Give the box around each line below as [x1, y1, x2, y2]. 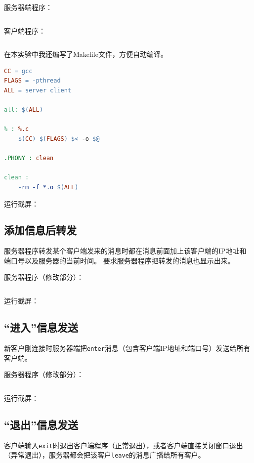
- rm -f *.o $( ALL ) [18, 183, 79, 191]
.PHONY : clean [4, 155, 54, 162]
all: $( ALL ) [4, 106, 43, 114]
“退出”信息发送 [4, 417, 78, 432]
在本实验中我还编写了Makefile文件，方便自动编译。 [4, 49, 168, 59]
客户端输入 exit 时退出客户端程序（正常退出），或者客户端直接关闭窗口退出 [4, 440, 243, 450]
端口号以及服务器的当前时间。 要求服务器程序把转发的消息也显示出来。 [4, 255, 235, 265]
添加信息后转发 [4, 222, 77, 238]
